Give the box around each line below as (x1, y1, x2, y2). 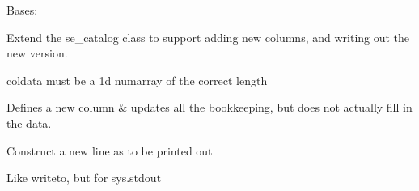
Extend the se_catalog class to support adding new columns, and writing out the (6, 28, 410, 45)
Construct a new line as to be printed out (6, 142, 213, 159)
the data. (6, 114, 52, 131)
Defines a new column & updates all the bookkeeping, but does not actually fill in (6, 99, 413, 116)
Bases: (6, 2, 38, 18)
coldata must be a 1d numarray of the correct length (6, 71, 268, 88)
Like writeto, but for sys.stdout (6, 169, 162, 186)
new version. (6, 45, 68, 62)
